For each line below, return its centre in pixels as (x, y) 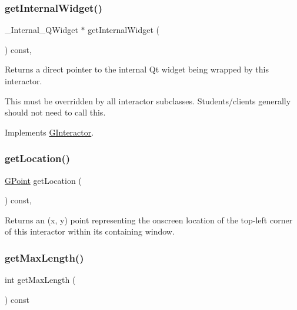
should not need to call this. (55, 112)
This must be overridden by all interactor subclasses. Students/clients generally (148, 100)
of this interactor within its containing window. (90, 231)
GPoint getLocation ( (43, 180)
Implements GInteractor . (49, 132)
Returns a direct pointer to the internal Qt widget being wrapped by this (137, 69)
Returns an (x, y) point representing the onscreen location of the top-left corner (149, 220)
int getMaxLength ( (40, 280)
